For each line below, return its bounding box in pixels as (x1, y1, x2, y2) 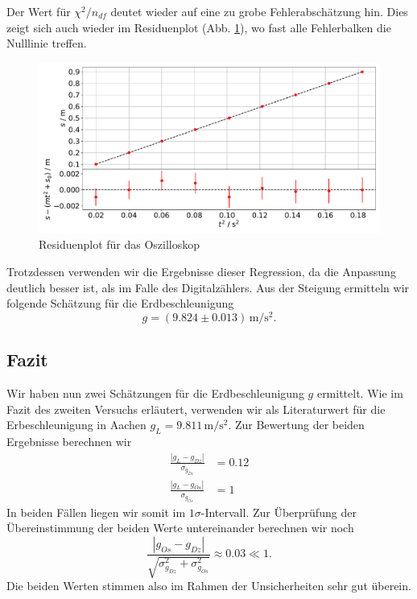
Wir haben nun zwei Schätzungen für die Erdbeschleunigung (6, 385, 304, 402)
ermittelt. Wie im (316, 385, 403, 402)
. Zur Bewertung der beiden (228, 416, 365, 433)
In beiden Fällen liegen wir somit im (6, 503, 186, 520)
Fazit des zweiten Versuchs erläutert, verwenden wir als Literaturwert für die (6, 400, 386, 417)
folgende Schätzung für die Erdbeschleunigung (6, 295, 234, 312)
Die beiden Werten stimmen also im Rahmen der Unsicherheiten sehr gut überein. (6, 577, 411, 594)
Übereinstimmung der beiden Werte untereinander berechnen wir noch (6, 519, 354, 536)
